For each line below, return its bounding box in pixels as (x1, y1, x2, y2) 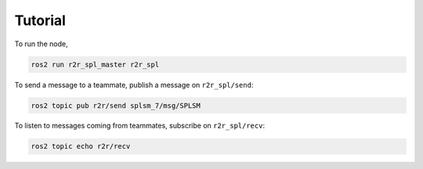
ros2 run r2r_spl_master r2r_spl (31, 59, 160, 69)
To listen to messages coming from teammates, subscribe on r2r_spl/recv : (14, 121, 266, 131)
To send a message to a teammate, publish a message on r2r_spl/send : (14, 80, 254, 89)
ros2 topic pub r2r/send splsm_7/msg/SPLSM (31, 101, 201, 110)
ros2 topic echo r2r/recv (31, 142, 131, 151)
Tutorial (14, 12, 67, 29)
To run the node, (14, 39, 68, 49)
